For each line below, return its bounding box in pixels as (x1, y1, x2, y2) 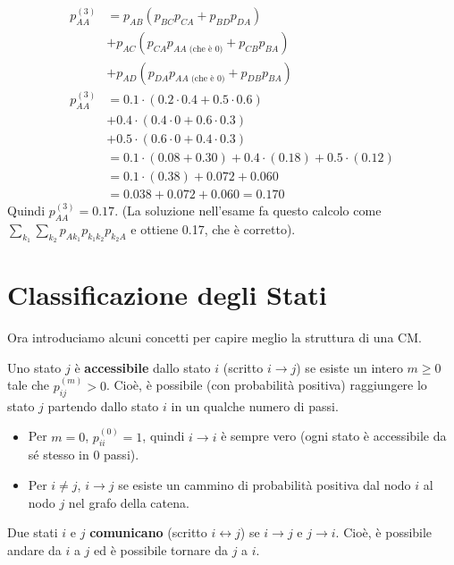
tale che (7, 375, 50, 394)
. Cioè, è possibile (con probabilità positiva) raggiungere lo (105, 375, 427, 394)
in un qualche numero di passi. (171, 396, 339, 415)
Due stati (7, 523, 58, 542)
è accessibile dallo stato (74, 358, 211, 376)
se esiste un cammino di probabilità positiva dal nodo (118, 475, 411, 493)
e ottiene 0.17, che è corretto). (130, 219, 296, 238)
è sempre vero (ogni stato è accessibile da (221, 426, 447, 445)
